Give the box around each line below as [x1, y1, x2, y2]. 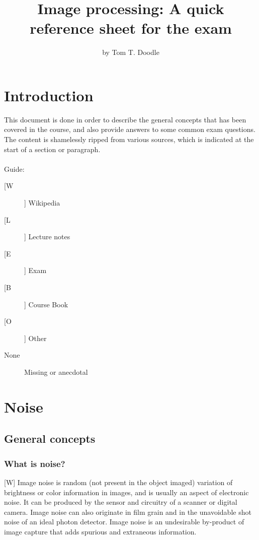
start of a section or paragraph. [4, 144, 101, 154]
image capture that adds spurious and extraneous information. [4, 526, 197, 536]
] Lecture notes [24, 231, 70, 242]
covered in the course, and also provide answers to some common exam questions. [4, 124, 255, 134]
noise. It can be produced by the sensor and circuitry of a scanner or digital [4, 497, 237, 507]
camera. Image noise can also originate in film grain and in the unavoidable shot [4, 506, 251, 517]
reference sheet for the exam [30, 18, 232, 38]
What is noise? [4, 457, 65, 469]
